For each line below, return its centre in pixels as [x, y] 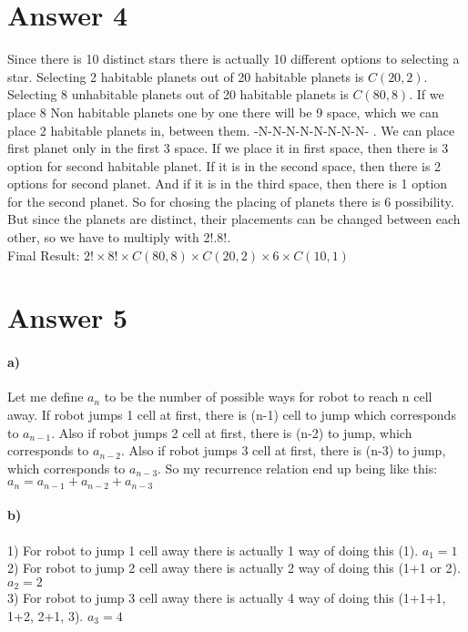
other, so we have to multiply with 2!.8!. [119, 237]
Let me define [46, 397]
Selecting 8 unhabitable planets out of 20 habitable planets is [178, 94]
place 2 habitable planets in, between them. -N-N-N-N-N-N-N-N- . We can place [231, 130]
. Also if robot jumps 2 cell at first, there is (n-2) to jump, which [232, 432]
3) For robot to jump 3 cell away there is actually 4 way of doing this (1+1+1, [227, 598]
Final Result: [44, 255]
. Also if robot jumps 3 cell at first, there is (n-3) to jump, [284, 450]
